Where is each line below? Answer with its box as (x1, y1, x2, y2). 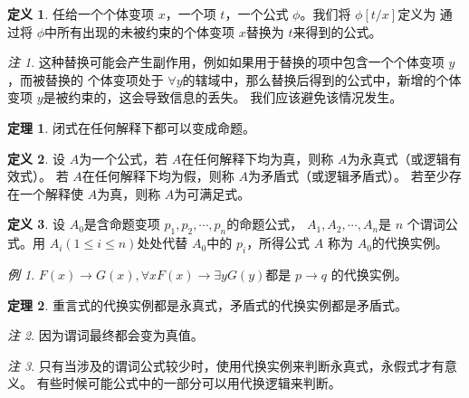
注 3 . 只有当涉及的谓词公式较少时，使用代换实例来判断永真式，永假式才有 (7, 355, 445, 374)
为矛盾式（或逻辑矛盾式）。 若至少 (248, 166, 449, 185)
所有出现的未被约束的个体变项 (57, 22, 235, 41)
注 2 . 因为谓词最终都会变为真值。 (7, 326, 204, 345)
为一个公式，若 (79, 148, 168, 167)
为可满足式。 (174, 184, 251, 203)
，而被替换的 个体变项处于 (7, 70, 164, 89)
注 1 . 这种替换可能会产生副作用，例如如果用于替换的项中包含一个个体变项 (7, 52, 445, 71)
